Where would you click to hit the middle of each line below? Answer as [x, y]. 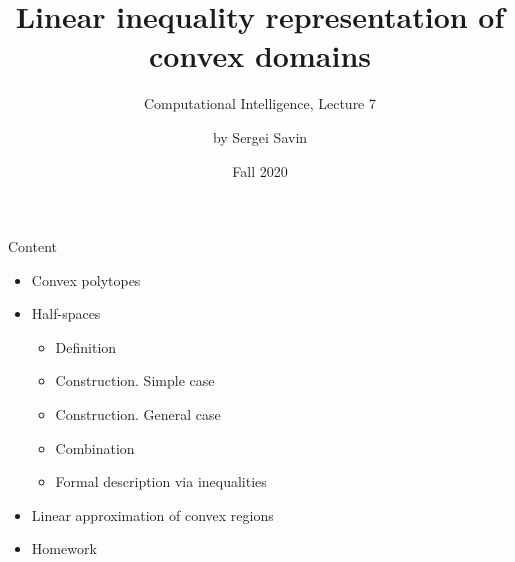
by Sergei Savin [260, 136]
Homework [64, 548]
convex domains [260, 55]
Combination [95, 447]
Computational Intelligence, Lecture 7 [259, 103]
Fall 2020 [260, 170]
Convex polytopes [86, 279]
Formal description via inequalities [161, 481]
